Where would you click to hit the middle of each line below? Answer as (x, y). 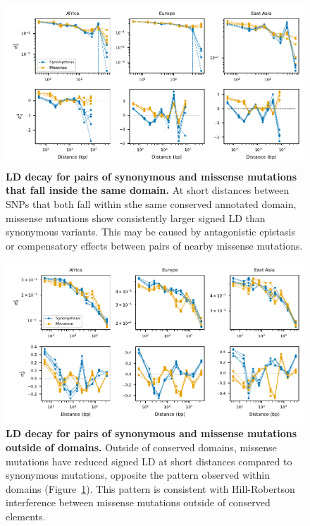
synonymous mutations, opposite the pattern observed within (138, 475)
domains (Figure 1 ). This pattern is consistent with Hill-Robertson (150, 488)
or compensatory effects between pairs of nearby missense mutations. (154, 245)
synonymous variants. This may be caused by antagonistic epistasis (150, 232)
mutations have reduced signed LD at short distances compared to (149, 461)
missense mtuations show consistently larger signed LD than (136, 218)
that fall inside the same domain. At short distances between (148, 190)
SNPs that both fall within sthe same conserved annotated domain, (151, 204)
